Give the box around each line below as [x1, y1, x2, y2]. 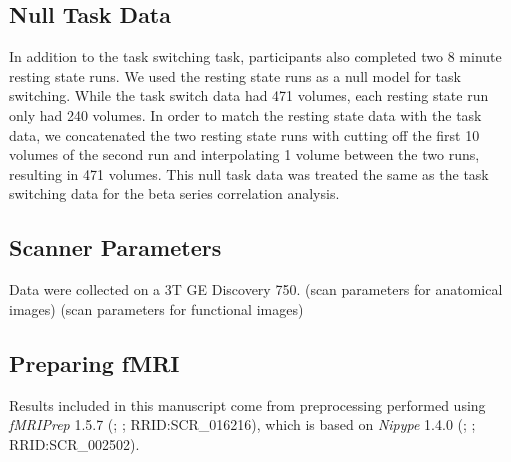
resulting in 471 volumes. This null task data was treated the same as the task [9, 163, 489, 184]
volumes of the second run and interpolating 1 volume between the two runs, [9, 144, 480, 165]
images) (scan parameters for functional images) [9, 298, 304, 319]
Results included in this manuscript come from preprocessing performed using [9, 394, 486, 415]
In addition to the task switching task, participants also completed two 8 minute [9, 46, 502, 67]
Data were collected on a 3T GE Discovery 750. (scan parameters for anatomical [9, 279, 503, 300]
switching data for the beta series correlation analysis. [9, 183, 340, 204]
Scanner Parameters [9, 232, 222, 263]
